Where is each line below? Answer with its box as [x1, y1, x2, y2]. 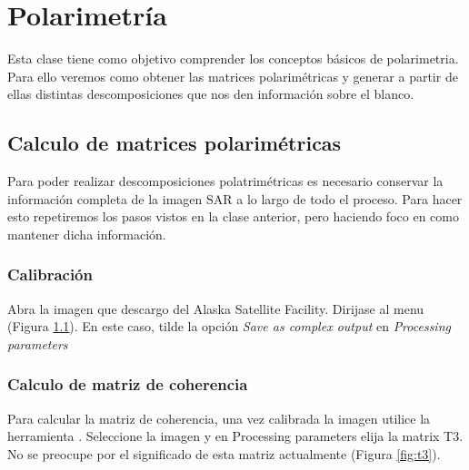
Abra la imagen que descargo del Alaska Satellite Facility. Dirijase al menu [7, 299, 424, 318]
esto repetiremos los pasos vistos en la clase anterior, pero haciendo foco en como [7, 207, 459, 226]
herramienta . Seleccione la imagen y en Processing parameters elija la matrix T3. [7, 426, 464, 446]
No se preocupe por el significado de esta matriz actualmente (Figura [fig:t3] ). [7, 444, 441, 463]
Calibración [7, 263, 93, 286]
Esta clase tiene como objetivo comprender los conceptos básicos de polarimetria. [7, 49, 459, 68]
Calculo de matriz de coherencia [7, 373, 248, 396]
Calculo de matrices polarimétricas [7, 129, 342, 157]
